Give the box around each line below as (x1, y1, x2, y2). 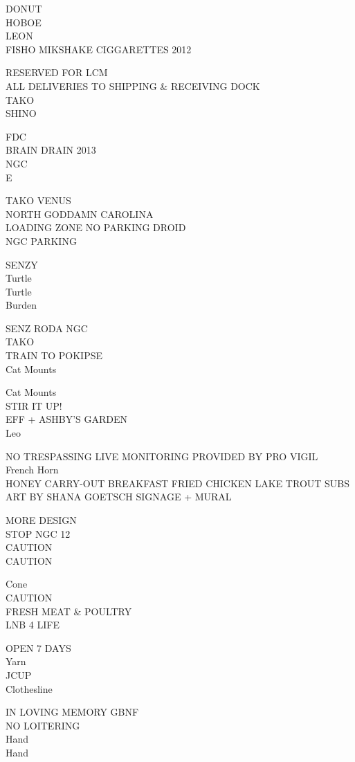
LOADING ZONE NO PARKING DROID (6, 220, 186, 235)
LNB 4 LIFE (6, 617, 60, 632)
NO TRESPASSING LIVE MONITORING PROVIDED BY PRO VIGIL (6, 448, 318, 463)
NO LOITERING (6, 718, 80, 732)
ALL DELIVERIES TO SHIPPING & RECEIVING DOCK (6, 78, 260, 93)
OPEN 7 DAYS (6, 640, 71, 655)
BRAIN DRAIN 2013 (6, 143, 96, 157)
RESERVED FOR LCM (6, 65, 108, 80)
